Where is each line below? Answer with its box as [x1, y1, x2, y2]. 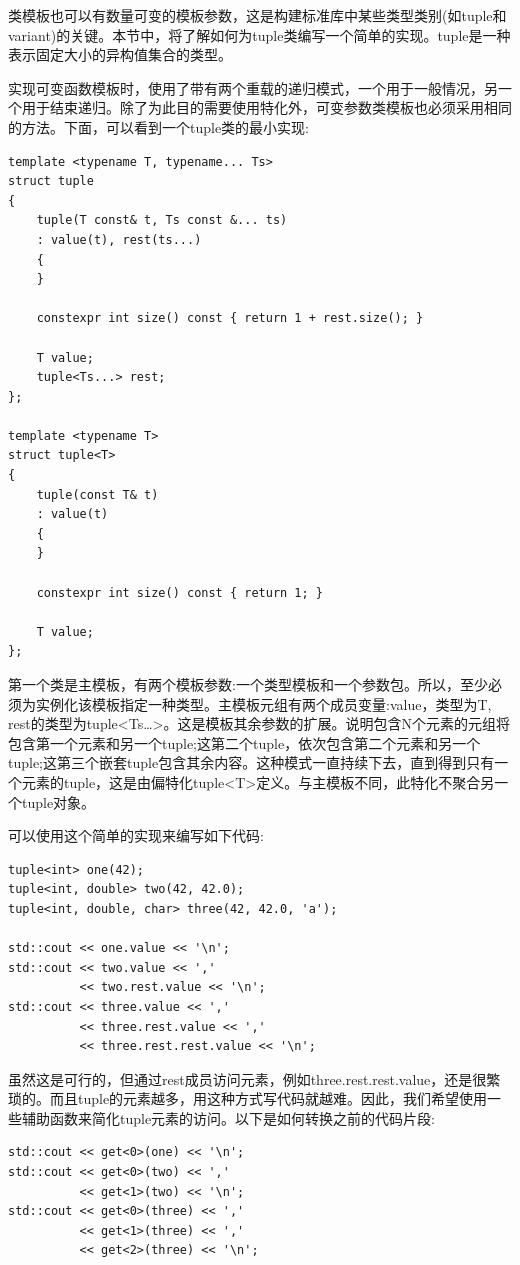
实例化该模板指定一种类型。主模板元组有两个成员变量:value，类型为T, [35, 693, 492, 714]
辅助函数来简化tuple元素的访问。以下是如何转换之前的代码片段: [21, 1107, 436, 1128]
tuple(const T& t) [36, 487, 159, 502]
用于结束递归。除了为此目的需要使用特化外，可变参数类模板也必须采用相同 [21, 97, 512, 118]
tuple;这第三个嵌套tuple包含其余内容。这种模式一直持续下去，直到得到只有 [8, 752, 495, 773]
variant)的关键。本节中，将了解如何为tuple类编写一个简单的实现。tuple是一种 [8, 24, 511, 45]
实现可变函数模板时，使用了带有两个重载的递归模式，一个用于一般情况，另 [8, 77, 498, 98]
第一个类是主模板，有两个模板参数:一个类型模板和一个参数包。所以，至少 [8, 674, 488, 694]
